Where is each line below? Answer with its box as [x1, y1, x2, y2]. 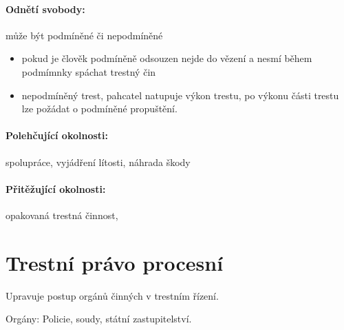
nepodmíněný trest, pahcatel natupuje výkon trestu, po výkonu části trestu [21, 87, 339, 102]
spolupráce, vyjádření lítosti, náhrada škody [6, 154, 191, 169]
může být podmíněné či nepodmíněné [6, 28, 163, 42]
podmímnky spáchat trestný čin [21, 64, 156, 79]
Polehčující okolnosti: [6, 128, 109, 143]
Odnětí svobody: [6, 1, 85, 16]
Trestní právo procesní [6, 248, 224, 276]
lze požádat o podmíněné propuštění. [21, 101, 178, 116]
